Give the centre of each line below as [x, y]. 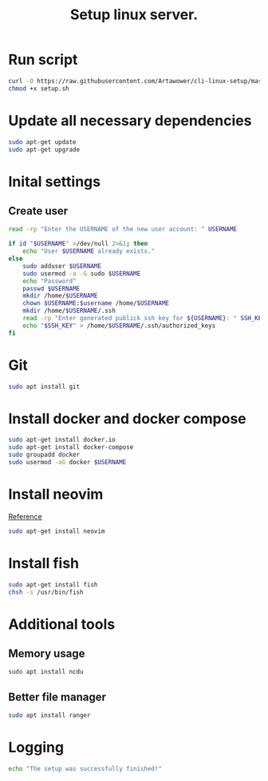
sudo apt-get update [43, 142]
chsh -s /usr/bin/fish [46, 592]
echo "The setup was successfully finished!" [85, 769]
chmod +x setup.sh [39, 88]
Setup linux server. [134, 15]
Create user [38, 211]
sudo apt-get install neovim [57, 531]
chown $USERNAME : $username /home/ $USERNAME [96, 303]
